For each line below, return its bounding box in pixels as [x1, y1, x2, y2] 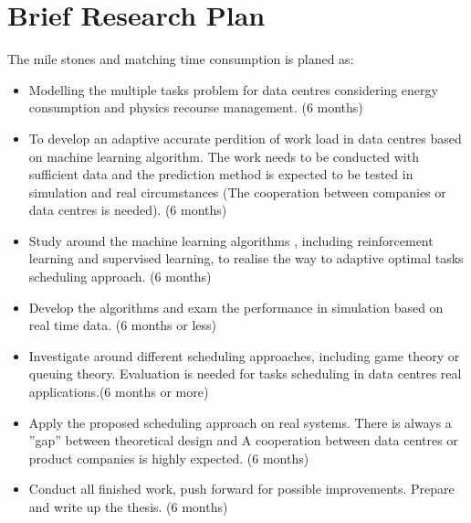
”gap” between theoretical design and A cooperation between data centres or [28, 431, 458, 450]
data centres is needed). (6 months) [28, 200, 227, 219]
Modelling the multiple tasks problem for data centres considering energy [28, 80, 438, 99]
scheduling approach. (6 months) [28, 267, 212, 286]
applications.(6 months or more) [28, 382, 209, 401]
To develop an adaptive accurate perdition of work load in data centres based [28, 128, 462, 147]
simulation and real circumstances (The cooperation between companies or [28, 182, 446, 201]
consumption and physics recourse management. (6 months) [28, 98, 363, 117]
